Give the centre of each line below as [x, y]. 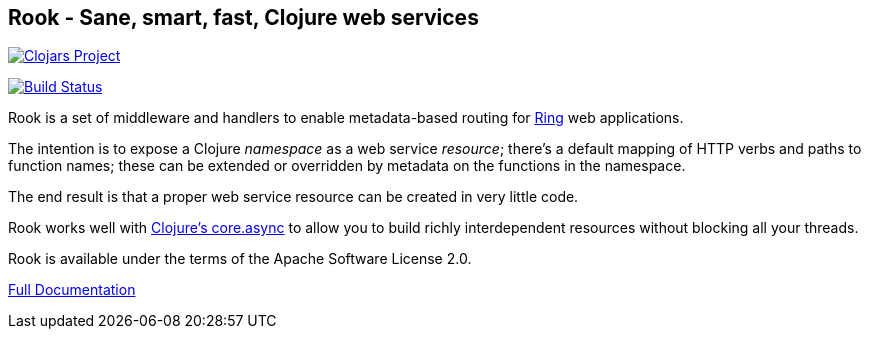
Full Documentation [72, 290]
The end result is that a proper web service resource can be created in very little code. [293, 197]
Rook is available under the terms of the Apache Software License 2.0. [240, 259]
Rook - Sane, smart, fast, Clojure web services [243, 17]
